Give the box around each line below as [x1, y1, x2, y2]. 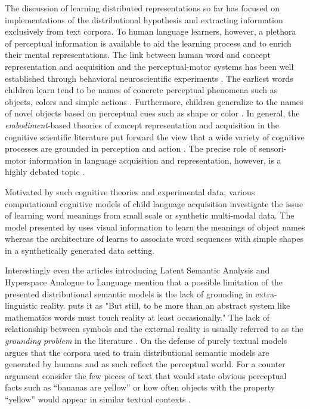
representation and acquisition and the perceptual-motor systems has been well [5, 60, 294, 72]
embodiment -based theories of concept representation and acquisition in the [5, 118, 280, 131]
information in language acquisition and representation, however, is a [29, 153, 281, 166]
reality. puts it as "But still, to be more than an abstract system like [40, 299, 290, 312]
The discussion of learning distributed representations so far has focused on [5, 2, 280, 14]
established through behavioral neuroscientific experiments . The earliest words [5, 72, 293, 84]
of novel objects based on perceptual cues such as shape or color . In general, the [5, 107, 300, 119]
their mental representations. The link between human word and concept [5, 48, 271, 61]
